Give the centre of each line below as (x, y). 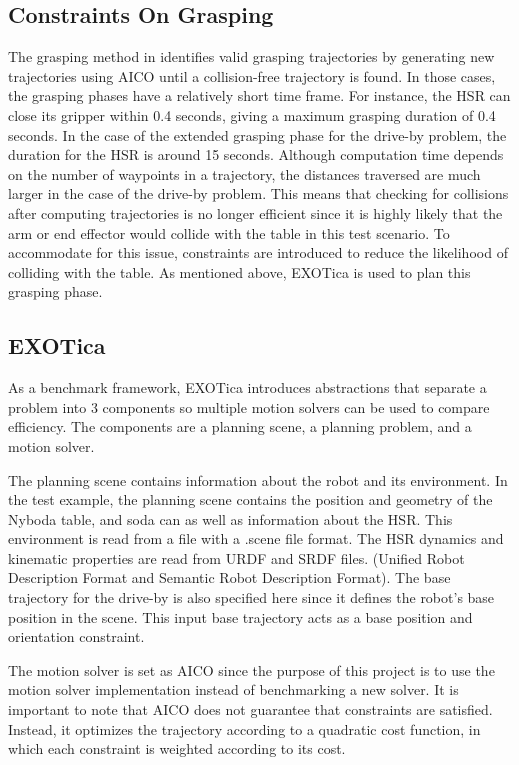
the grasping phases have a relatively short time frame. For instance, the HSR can (259, 95)
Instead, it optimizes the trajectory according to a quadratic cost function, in (244, 728)
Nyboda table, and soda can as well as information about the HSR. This (230, 518)
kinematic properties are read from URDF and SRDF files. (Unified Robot (236, 557)
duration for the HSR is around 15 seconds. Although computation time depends (256, 154)
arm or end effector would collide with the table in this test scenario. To (229, 232)
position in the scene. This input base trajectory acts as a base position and (240, 616)
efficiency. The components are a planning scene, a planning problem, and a (240, 426)
